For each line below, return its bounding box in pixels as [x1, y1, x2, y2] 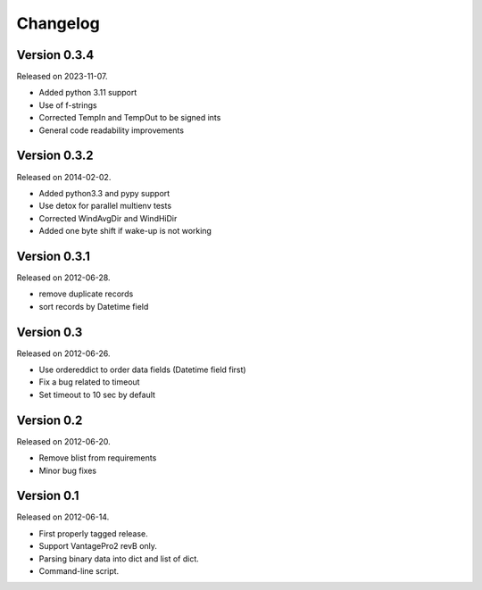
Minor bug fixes [38, 465, 97, 476]
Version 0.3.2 [16, 148, 94, 163]
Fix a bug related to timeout [38, 377, 140, 387]
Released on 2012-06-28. [16, 272, 111, 283]
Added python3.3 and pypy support [38, 187, 170, 198]
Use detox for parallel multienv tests [38, 201, 172, 212]
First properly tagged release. [38, 528, 149, 539]
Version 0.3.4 [16, 47, 95, 62]
